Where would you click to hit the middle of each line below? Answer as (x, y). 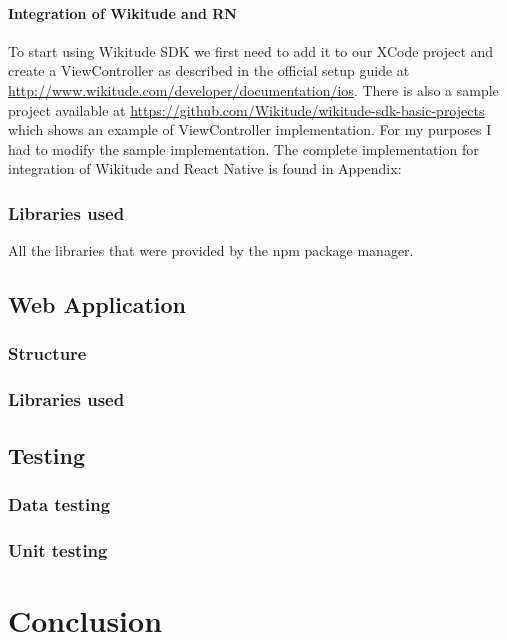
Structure (47, 353)
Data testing (59, 503)
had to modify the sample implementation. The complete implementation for (243, 148)
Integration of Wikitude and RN (122, 12)
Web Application (97, 304)
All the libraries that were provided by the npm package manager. (211, 250)
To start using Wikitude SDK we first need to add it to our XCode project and (251, 50)
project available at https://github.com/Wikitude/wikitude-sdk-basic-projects (246, 109)
